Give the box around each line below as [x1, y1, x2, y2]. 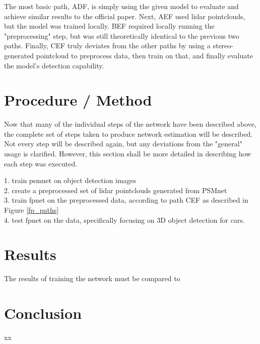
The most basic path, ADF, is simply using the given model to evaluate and [4, 1, 239, 11]
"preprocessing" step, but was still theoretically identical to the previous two [4, 30, 239, 41]
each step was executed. [4, 158, 78, 168]
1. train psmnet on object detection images [4, 175, 137, 186]
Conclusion [4, 303, 82, 323]
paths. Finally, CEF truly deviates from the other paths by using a [4, 40, 211, 51]
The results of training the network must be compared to [4, 273, 180, 284]
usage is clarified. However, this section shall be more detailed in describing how [4, 148, 251, 159]
